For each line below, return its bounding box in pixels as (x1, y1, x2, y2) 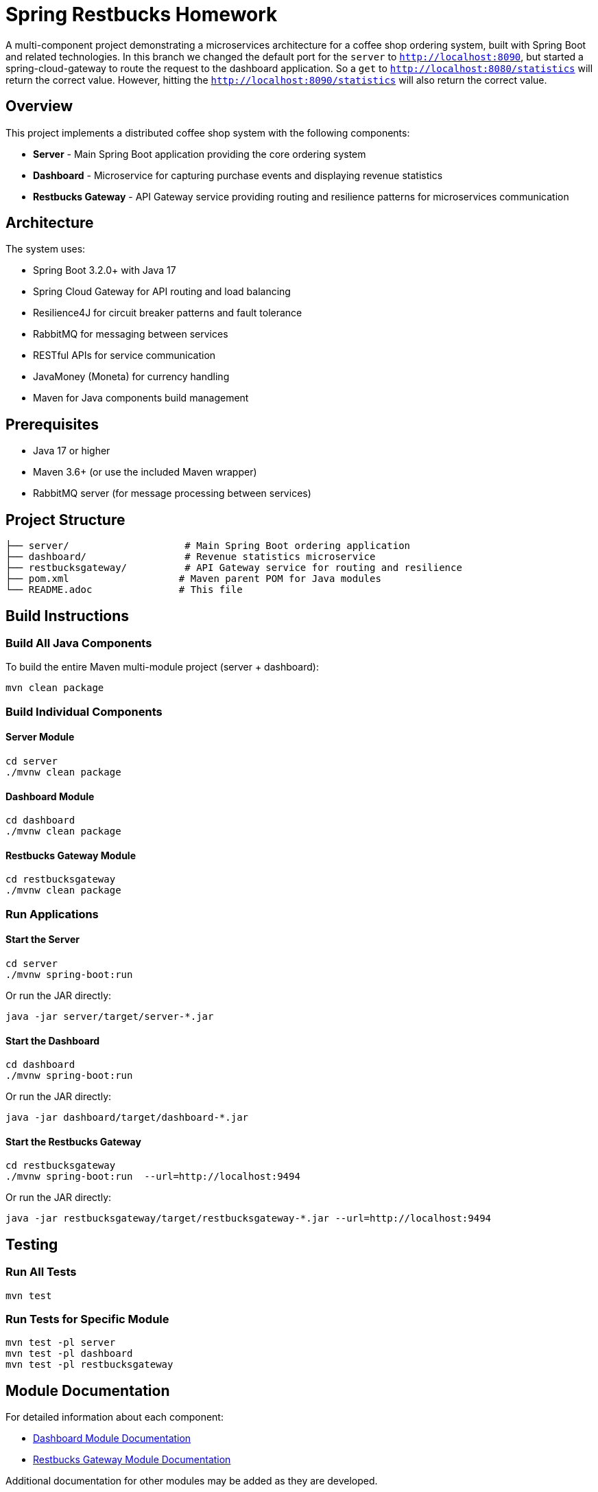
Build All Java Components (5, 636, 152, 650)
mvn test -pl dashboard (5, 1348, 133, 1360)
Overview (5, 97, 73, 115)
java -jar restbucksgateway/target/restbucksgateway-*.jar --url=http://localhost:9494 (5, 1213, 492, 1224)
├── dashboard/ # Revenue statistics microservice (5, 551, 376, 563)
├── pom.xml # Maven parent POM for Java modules (5, 573, 381, 585)
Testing (5, 1235, 58, 1253)
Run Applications (5, 907, 99, 921)
